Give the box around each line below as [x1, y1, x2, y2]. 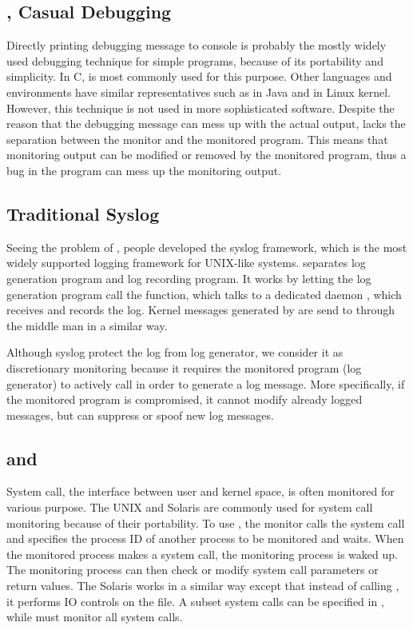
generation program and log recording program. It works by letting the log [6, 269, 371, 286]
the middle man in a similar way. [6, 317, 168, 333]
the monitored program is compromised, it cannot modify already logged [6, 391, 363, 408]
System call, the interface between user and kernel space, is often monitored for [6, 483, 395, 500]
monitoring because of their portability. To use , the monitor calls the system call [6, 514, 405, 531]
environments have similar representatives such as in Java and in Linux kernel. [6, 83, 391, 100]
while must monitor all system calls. [6, 608, 183, 625]
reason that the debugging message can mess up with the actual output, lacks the [6, 115, 406, 132]
